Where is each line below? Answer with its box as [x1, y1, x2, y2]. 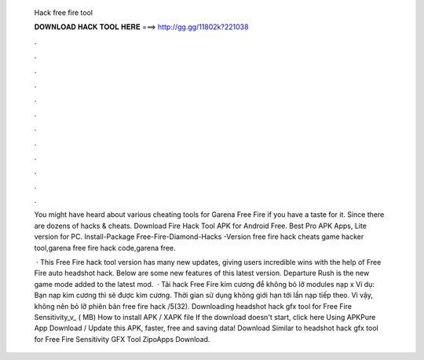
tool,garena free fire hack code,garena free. [34, 243, 176, 252]
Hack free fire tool [34, 8, 93, 17]
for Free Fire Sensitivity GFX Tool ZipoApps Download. [34, 334, 210, 343]
